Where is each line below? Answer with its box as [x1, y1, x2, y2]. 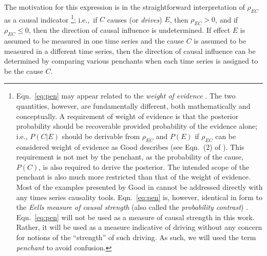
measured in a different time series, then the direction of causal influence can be [4, 45, 256, 56]
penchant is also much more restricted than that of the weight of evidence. [16, 171, 251, 182]
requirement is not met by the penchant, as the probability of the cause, [16, 151, 243, 162]
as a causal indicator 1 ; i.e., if [4, 12, 98, 25]
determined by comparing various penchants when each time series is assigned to [4, 55, 258, 66]
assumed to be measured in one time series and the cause [4, 35, 184, 46]
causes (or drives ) [107, 14, 162, 25]
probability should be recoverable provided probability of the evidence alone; [16, 121, 258, 131]
